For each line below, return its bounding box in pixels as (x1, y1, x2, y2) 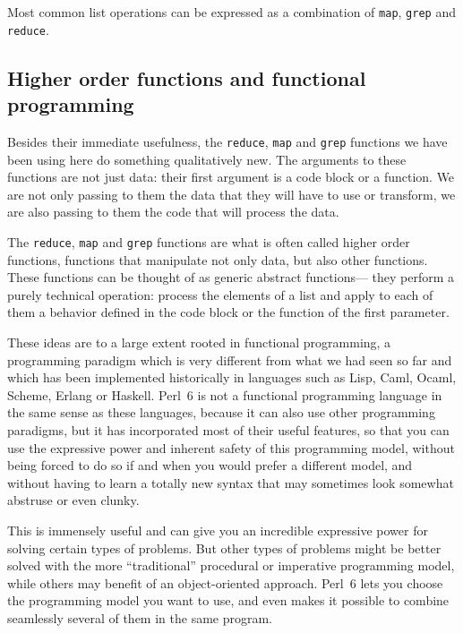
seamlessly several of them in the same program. (7, 608, 273, 627)
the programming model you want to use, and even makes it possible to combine (7, 591, 450, 610)
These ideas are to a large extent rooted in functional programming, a (7, 332, 391, 351)
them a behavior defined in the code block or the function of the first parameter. (7, 303, 450, 321)
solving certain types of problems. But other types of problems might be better (7, 538, 442, 557)
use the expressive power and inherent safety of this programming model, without (7, 438, 455, 457)
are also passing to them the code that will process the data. (7, 202, 339, 221)
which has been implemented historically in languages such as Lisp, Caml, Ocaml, (7, 368, 457, 387)
